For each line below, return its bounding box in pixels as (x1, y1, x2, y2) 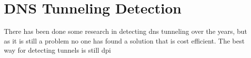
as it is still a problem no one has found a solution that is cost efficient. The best (4, 35, 245, 45)
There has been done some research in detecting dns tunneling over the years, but (4, 26, 248, 36)
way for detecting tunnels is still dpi (4, 45, 111, 55)
